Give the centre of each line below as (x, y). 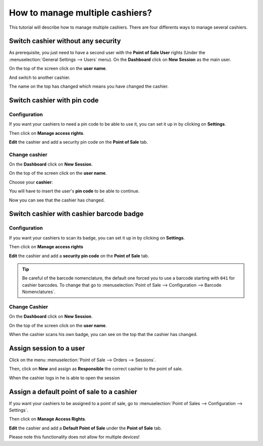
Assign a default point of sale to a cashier (73, 392)
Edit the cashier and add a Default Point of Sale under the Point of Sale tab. (85, 428)
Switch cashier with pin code (54, 100)
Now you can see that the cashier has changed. (57, 200)
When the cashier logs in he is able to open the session (65, 378)
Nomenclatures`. (39, 292)
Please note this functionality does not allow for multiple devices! (74, 437)
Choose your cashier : (31, 182)
